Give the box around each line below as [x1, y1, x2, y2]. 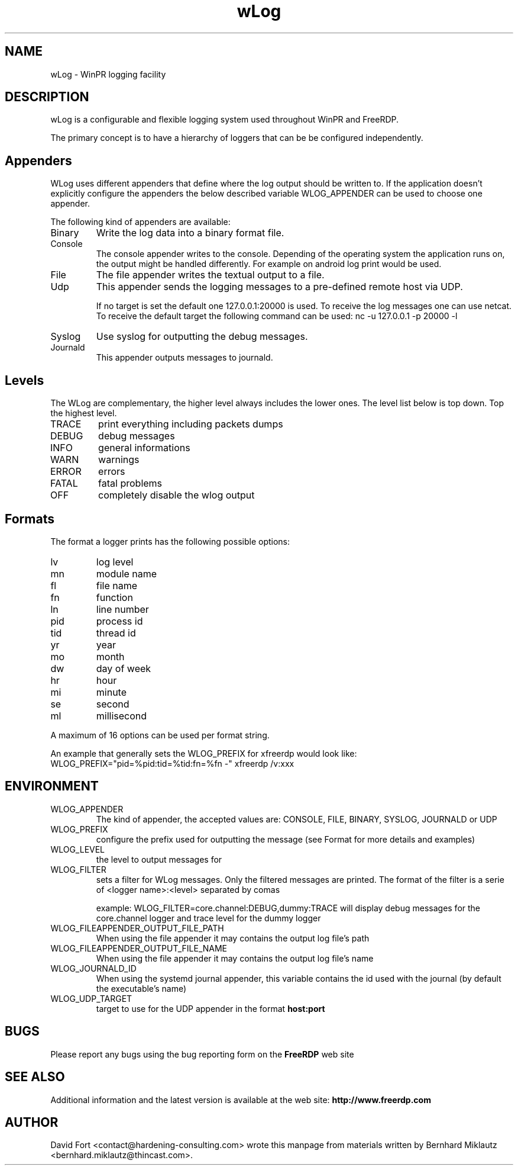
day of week [96, 662, 151, 674]
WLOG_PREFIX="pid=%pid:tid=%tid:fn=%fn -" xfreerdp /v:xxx [50, 758, 294, 769]
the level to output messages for [96, 854, 222, 864]
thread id [96, 626, 136, 639]
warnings [98, 454, 140, 466]
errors [98, 465, 125, 478]
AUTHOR [5, 1114, 59, 1130]
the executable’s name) [96, 983, 187, 994]
